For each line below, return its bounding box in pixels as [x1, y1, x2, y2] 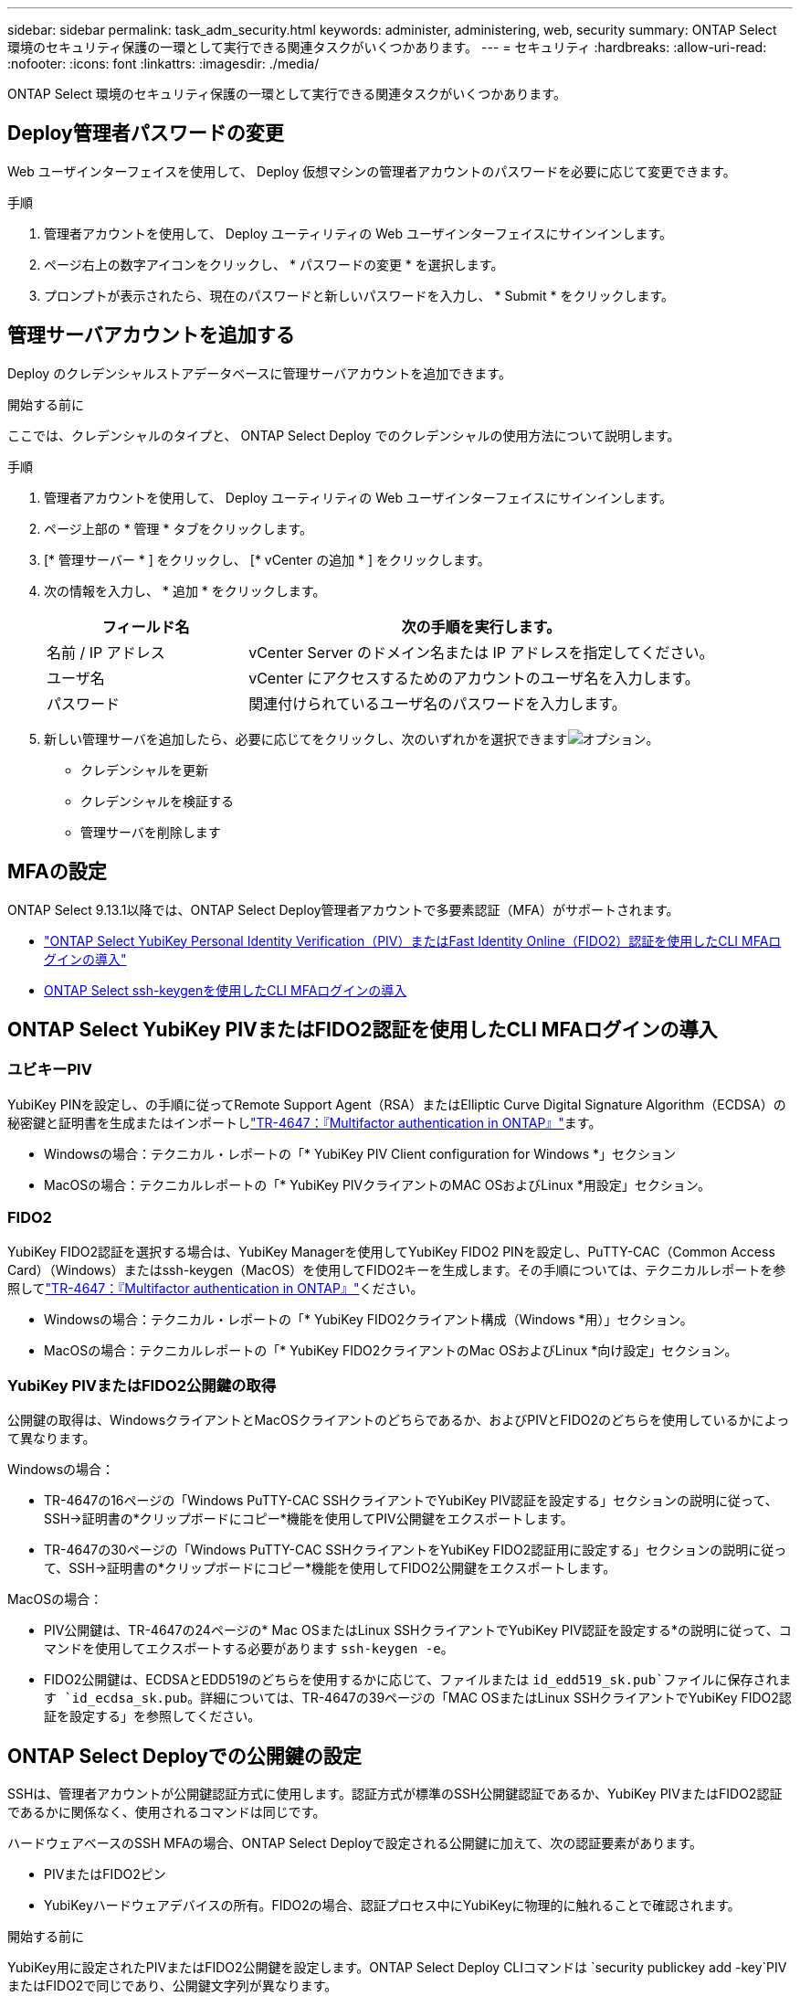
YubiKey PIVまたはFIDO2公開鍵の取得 [7, 1375, 277, 1395]
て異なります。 [7, 1430, 96, 1447]
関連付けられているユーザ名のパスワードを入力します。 [248, 694, 626, 713]
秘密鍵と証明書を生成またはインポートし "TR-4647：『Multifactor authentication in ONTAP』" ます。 [7, 1114, 602, 1131]
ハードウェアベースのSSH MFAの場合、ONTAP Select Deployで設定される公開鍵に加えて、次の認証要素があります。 [7, 1835, 702, 1852]
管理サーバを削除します [80, 823, 221, 840]
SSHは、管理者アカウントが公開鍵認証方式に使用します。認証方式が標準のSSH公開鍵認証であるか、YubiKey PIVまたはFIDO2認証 [7, 1786, 783, 1802]
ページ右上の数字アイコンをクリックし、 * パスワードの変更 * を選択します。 [44, 256, 504, 272]
